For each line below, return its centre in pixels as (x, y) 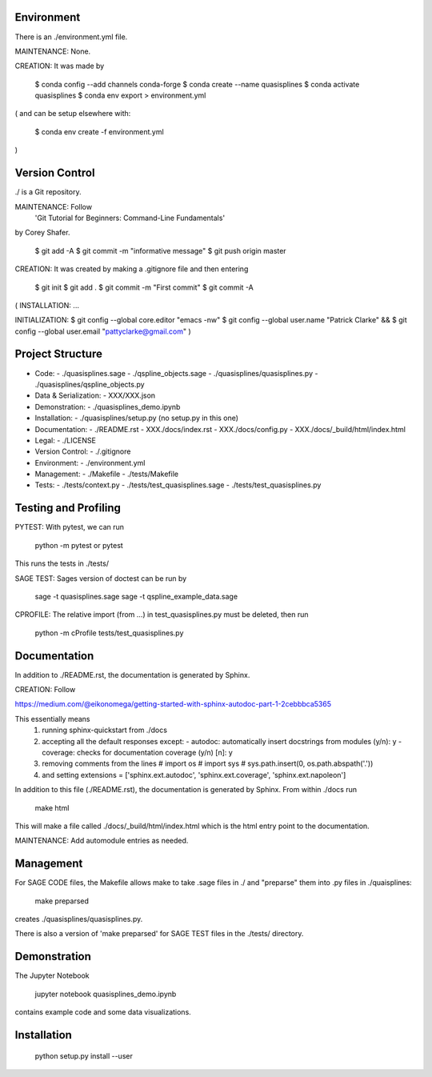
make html (52, 807)
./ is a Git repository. (48, 192)
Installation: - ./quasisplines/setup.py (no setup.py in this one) (137, 418)
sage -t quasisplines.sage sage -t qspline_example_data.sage (136, 596)
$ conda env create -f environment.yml (99, 131)
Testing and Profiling (68, 508)
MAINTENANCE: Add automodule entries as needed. (102, 841)
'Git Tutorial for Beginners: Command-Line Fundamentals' (130, 218)
